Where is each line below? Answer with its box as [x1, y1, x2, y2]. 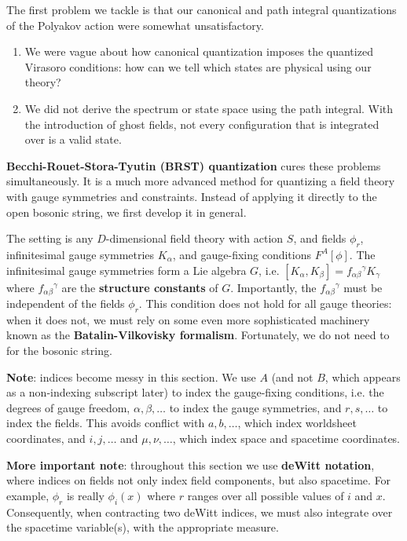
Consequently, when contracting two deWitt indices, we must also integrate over [6, 503, 393, 520]
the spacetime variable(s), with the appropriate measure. [6, 519, 279, 536]
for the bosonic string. [6, 342, 112, 358]
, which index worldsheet [237, 415, 357, 431]
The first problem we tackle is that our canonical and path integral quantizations [6, 2, 397, 17]
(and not [271, 368, 313, 385]
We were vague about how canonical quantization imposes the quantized [24, 43, 373, 60]
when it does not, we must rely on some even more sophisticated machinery [6, 311, 370, 327]
